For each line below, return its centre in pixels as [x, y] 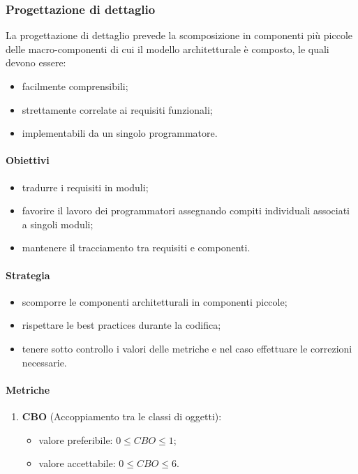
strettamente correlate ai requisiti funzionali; [117, 109]
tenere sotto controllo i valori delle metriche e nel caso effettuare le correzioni [187, 348]
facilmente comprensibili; [75, 86]
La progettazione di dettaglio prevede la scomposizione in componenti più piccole [179, 35]
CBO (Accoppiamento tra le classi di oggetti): [122, 416]
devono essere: [36, 62]
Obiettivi [28, 160]
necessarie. [44, 362]
